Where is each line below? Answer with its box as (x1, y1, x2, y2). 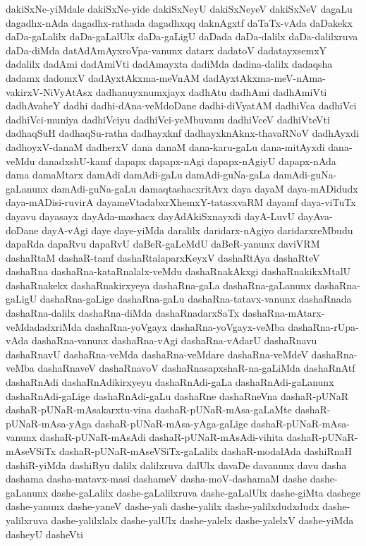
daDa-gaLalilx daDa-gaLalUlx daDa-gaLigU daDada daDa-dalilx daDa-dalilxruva (6, 29, 358, 44)
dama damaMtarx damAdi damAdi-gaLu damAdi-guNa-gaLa (6, 167, 270, 182)
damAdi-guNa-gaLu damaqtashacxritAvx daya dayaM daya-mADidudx (51, 181, 358, 195)
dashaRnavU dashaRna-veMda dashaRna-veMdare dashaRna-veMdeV (6, 346, 308, 361)
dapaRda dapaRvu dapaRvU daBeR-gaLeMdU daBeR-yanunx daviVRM (6, 236, 320, 251)
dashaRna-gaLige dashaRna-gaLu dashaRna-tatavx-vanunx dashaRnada (39, 291, 352, 306)
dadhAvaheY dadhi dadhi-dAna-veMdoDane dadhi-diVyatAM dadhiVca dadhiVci (6, 98, 357, 113)
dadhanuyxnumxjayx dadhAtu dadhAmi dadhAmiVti (95, 84, 327, 99)
